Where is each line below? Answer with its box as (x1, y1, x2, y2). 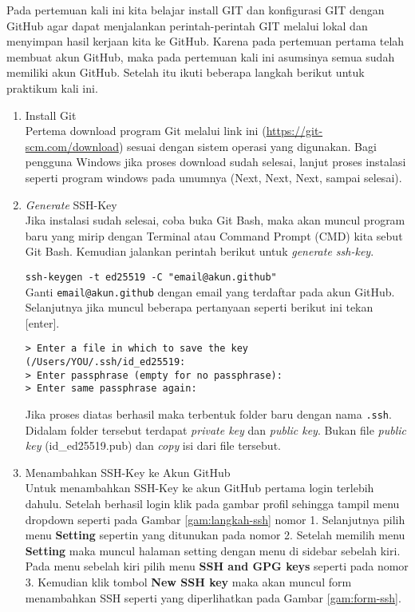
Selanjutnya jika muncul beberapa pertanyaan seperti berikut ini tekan (25, 299, 373, 316)
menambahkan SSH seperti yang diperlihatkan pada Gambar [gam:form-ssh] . (25, 589, 401, 606)
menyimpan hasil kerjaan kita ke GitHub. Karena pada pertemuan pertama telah (6, 33, 405, 50)
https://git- (266, 122, 323, 139)
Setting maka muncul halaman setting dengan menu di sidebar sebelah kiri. (25, 542, 401, 558)
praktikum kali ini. (6, 79, 98, 96)
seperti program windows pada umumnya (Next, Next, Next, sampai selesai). (25, 169, 402, 185)
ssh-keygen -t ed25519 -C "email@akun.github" (25, 271, 277, 283)
